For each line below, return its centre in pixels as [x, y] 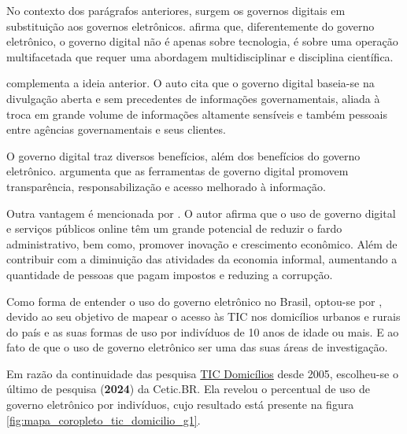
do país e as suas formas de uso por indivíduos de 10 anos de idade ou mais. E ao [203, 331]
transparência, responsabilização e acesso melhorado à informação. [166, 186]
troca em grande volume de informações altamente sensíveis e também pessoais [197, 114]
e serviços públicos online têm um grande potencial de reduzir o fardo [174, 228]
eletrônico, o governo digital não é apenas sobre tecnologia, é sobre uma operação [202, 41]
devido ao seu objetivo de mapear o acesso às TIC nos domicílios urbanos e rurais [203, 316]
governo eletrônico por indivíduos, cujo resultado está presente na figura [180, 405]
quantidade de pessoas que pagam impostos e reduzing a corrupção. [170, 274]
